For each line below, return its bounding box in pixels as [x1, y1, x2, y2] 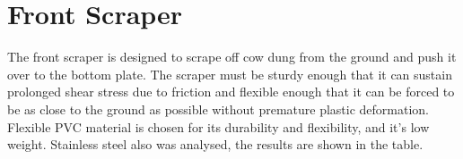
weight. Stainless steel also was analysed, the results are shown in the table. [7, 135, 424, 154]
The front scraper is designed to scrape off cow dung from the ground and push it [7, 47, 457, 66]
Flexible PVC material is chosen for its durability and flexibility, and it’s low [7, 117, 430, 136]
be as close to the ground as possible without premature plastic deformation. [7, 99, 430, 118]
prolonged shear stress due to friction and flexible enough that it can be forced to [7, 82, 455, 101]
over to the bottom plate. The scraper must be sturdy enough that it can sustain [7, 64, 452, 83]
